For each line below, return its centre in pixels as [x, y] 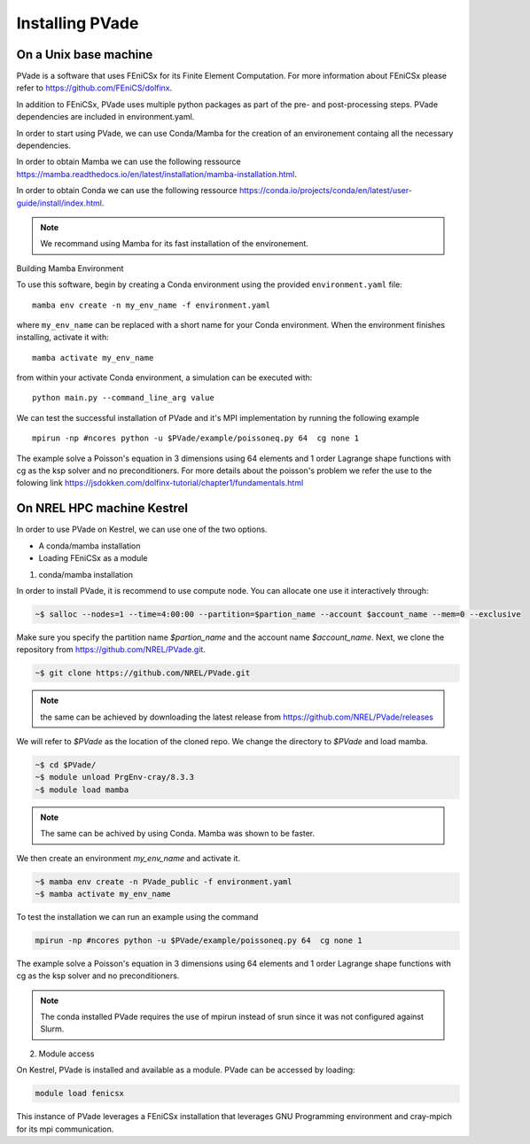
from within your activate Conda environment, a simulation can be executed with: [164, 377]
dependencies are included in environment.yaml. [105, 117]
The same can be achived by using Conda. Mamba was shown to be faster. [178, 834]
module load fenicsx [79, 1093]
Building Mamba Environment [70, 268]
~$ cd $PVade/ [66, 765]
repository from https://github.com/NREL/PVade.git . [111, 650]
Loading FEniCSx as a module [93, 558]
